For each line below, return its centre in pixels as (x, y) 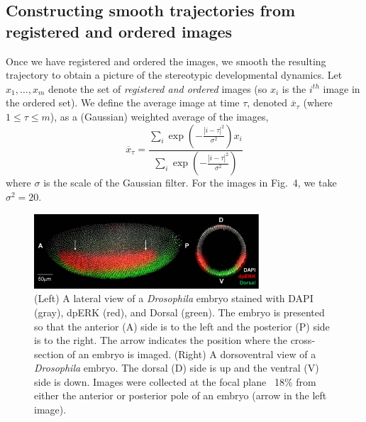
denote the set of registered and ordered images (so (157, 88)
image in (342, 88)
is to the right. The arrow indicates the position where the (161, 340)
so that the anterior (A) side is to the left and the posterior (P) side (182, 326)
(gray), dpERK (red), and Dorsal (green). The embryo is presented (179, 312)
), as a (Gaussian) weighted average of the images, (159, 116)
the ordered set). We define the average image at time (123, 102)
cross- (303, 340)
